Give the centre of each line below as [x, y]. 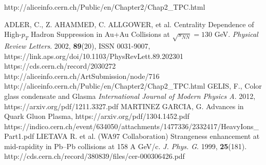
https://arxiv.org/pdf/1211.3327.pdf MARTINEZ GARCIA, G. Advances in [124, 106]
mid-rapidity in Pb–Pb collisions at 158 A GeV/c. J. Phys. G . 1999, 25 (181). [126, 146]
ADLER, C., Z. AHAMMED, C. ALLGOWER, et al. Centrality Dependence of [129, 24]
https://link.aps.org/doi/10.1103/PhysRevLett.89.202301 [94, 56]
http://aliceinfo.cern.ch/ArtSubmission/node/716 [82, 76]
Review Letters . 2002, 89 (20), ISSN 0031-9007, [77, 45]
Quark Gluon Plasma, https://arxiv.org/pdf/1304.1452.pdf [97, 116]
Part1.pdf [19, 136]
